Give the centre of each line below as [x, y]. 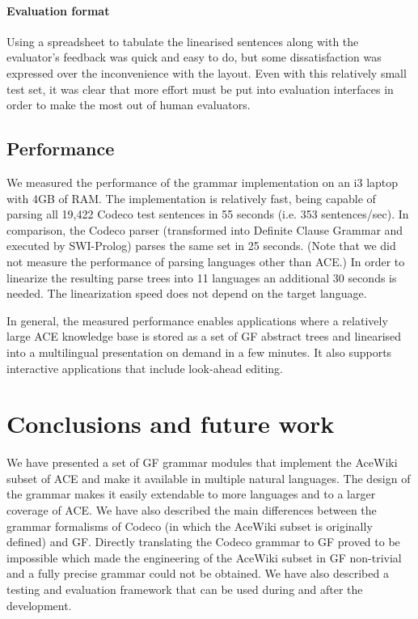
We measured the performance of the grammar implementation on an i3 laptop [203, 182]
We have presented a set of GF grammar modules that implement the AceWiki [202, 462]
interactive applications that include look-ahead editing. [145, 368]
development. [39, 605]
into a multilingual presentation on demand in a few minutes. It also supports [199, 352]
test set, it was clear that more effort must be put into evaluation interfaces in [200, 89]
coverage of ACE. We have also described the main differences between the [192, 510]
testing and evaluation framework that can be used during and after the [185, 589]
